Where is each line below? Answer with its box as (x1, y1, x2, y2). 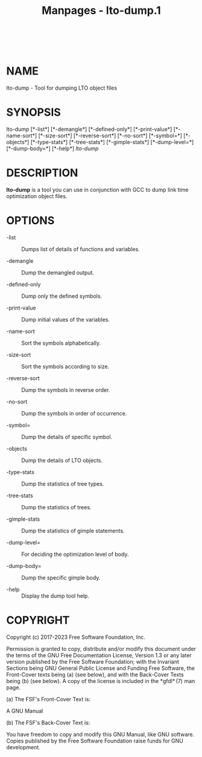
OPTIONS (6, 214, 55, 228)
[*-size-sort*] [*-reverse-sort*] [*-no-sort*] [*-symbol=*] (38, 132, 183, 139)
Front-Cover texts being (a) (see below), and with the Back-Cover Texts (6, 670, 184, 678)
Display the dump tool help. (21, 592, 89, 600)
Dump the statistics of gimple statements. (21, 527, 125, 534)
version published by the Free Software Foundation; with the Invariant (6, 658, 179, 665)
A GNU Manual (6, 707, 43, 715)
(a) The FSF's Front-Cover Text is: (6, 695, 91, 702)
